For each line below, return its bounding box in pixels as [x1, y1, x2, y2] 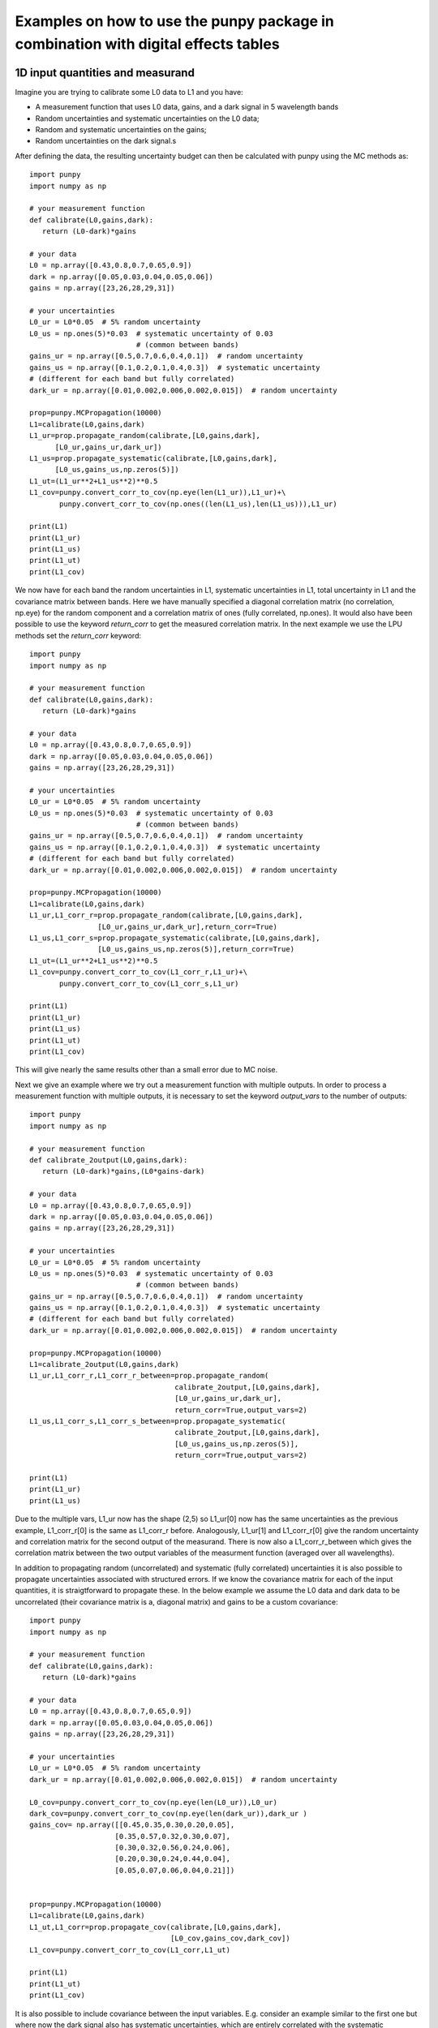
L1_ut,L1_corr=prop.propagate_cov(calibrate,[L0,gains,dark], [29, 1923, 282, 1931]
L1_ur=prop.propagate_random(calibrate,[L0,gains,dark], [29, 431, 261, 440]
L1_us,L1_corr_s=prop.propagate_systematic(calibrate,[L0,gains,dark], [29, 933, 320, 943]
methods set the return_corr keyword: [15, 630, 142, 640]
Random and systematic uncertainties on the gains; [35, 125, 207, 135]
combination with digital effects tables [15, 35, 280, 53]
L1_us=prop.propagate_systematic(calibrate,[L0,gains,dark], [29, 453, 277, 462]
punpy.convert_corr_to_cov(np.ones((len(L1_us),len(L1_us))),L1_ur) [59, 499, 337, 509]
